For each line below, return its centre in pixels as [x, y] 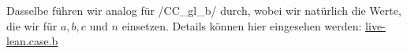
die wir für [32, 25]
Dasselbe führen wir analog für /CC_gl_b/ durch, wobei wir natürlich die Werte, [204, 10]
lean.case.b [32, 41]
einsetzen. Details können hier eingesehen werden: [242, 25]
